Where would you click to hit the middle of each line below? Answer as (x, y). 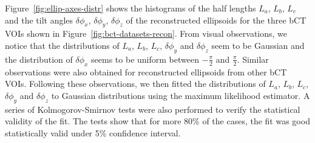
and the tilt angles (39, 20)
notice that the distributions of (62, 45)
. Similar (253, 59)
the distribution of (39, 59)
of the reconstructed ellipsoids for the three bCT (216, 20)
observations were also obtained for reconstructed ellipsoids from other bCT (146, 71)
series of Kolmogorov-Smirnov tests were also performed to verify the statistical (153, 109)
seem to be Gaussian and (258, 45)
